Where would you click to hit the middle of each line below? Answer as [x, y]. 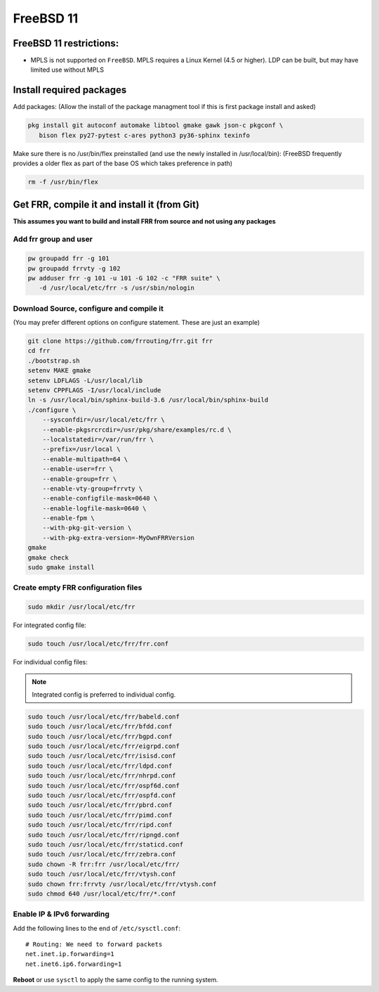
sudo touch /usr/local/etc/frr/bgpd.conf [100, 736]
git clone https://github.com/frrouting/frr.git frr [120, 341]
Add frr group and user [53, 239]
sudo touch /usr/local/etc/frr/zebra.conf [102, 855]
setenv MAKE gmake [59, 371]
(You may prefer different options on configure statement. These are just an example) [137, 323]
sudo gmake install [61, 567]
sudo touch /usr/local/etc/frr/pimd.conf [100, 815]
